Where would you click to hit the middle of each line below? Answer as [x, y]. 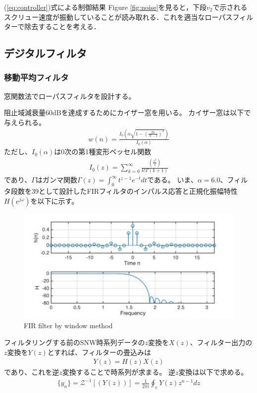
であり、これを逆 [32, 372]
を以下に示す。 [54, 200]
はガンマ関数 [56, 180]
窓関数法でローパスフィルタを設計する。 [70, 96]
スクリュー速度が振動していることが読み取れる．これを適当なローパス [118, 17]
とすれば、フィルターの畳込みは [99, 352]
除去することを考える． [62, 26]
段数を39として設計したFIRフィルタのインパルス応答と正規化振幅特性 [124, 191]
